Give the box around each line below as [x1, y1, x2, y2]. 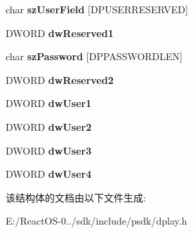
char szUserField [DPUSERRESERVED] [6, 2, 188, 16]
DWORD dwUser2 [6, 119, 92, 134]
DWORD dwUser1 [6, 96, 92, 111]
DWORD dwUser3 [6, 143, 92, 157]
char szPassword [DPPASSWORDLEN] [6, 49, 182, 64]
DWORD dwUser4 [6, 167, 92, 181]
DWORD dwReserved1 [6, 25, 114, 40]
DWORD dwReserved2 [6, 72, 114, 87]
